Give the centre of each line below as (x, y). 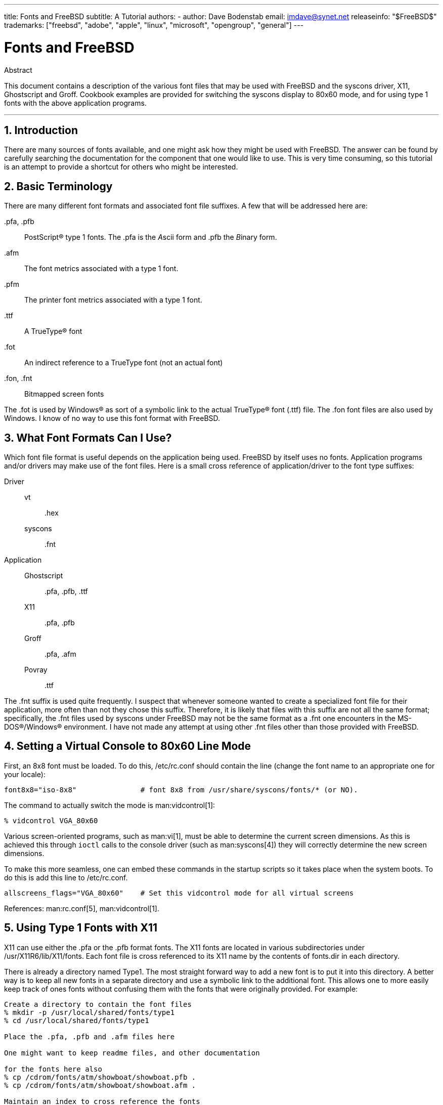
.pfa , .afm (60, 654)
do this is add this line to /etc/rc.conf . (66, 877)
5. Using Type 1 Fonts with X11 (81, 928)
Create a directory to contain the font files (98, 1004)
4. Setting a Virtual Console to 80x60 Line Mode (128, 746)
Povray (36, 670)
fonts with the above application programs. (75, 103)
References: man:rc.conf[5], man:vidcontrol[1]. (82, 908)
